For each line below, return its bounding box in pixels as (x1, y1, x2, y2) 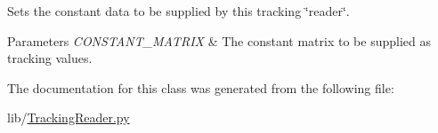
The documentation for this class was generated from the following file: (7, 78, 394, 97)
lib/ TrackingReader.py (7, 108, 130, 127)
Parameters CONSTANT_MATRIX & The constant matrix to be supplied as (7, 31, 431, 50)
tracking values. (7, 49, 93, 67)
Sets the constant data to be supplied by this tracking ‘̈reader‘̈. (7, 2, 350, 20)
